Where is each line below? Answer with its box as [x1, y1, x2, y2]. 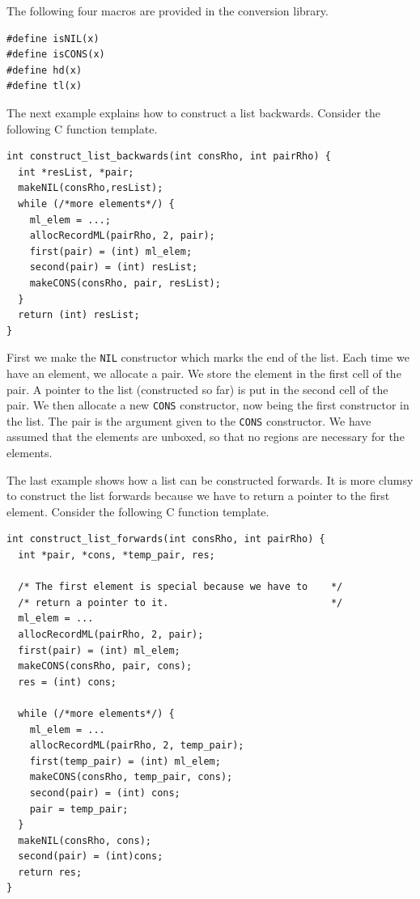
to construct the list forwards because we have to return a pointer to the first [6, 487, 390, 504]
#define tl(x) [6, 80, 83, 92]
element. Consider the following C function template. [6, 503, 269, 519]
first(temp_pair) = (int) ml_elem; [29, 755, 221, 767]
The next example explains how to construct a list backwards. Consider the [6, 104, 381, 121]
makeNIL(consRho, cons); [18, 834, 151, 846]
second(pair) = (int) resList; [29, 261, 198, 274]
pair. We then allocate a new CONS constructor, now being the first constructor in [6, 396, 409, 413]
